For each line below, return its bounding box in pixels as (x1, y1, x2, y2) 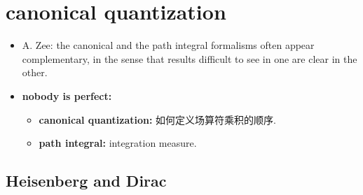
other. (22, 65, 48, 80)
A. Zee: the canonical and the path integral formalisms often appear (22, 38, 315, 52)
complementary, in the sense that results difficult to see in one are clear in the (22, 51, 357, 66)
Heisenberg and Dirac (6, 170, 167, 192)
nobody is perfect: (22, 88, 112, 103)
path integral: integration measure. (39, 136, 197, 150)
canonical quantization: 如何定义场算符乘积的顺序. (39, 112, 277, 127)
